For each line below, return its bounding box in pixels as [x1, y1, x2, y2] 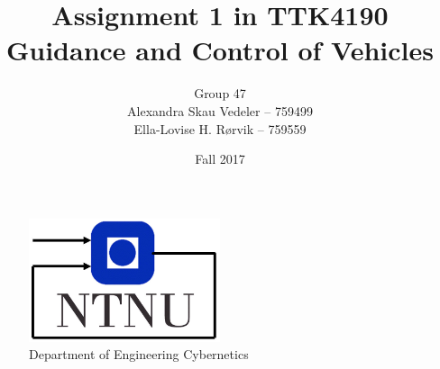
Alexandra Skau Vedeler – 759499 [127, 101, 313, 120]
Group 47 [194, 84, 246, 103]
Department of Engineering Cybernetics [29, 345, 249, 364]
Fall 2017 [195, 149, 245, 168]
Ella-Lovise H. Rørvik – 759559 [133, 119, 307, 138]
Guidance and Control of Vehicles [5, 31, 434, 68]
